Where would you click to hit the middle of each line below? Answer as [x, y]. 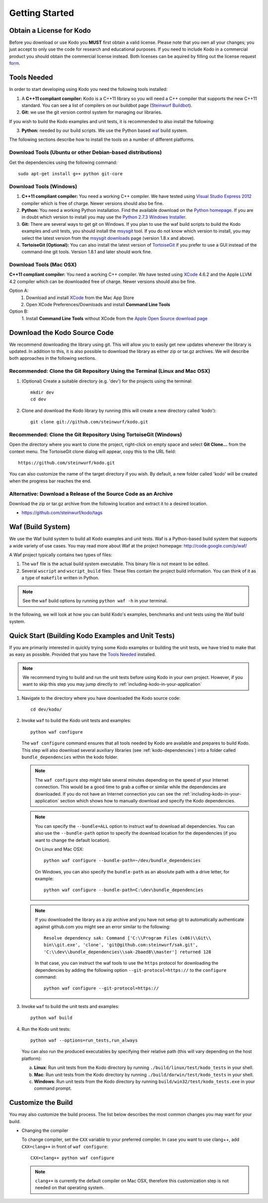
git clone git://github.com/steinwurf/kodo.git [89, 422]
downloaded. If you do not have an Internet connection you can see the [108, 794]
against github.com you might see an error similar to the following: [103, 927]
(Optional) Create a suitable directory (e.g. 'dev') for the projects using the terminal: [107, 381]
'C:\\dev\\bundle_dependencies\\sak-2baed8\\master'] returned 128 [128, 952]
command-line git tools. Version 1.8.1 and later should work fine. [87, 252]
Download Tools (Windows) [43, 186]
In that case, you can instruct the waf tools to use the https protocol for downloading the [127, 963]
